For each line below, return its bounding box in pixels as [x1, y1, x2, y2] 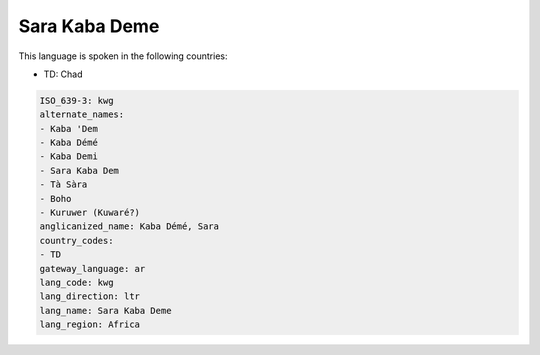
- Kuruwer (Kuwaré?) [39, 207, 140, 219]
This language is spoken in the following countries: [18, 50, 228, 62]
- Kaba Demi [39, 151, 99, 162]
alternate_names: [39, 109, 125, 120]
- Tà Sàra [39, 179, 88, 190]
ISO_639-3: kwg [39, 95, 114, 106]
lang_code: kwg [39, 277, 114, 288]
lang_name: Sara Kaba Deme [39, 305, 172, 316]
